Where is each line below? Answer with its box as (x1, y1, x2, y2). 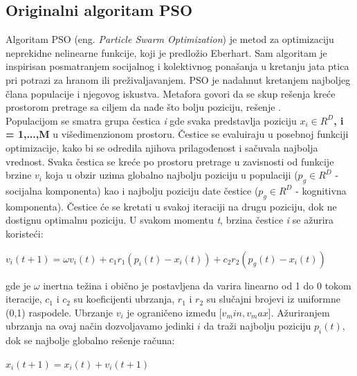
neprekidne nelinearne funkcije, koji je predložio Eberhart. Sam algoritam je (6, 45, 327, 60)
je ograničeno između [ (127, 305, 222, 319)
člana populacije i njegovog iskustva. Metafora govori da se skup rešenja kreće (6, 86, 336, 100)
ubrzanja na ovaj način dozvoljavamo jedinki (6, 319, 194, 333)
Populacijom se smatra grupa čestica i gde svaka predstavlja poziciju (6, 113, 297, 127)
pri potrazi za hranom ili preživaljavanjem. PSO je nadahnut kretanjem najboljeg (6, 72, 351, 87)
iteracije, (6, 292, 42, 306)
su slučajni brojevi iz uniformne (206, 292, 340, 306)
